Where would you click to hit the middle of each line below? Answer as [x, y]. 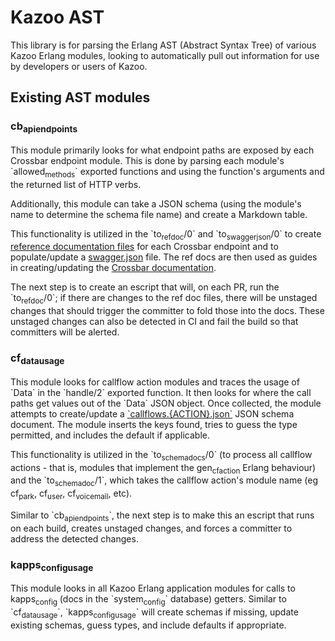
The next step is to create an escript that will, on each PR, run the [145, 287]
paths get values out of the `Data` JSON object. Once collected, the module [166, 403]
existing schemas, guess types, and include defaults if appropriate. [148, 625]
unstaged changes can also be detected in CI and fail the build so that [154, 322]
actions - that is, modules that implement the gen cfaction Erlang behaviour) [163, 468]
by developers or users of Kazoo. [79, 66]
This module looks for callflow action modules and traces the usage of [155, 382]
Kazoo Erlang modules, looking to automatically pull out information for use [165, 55]
